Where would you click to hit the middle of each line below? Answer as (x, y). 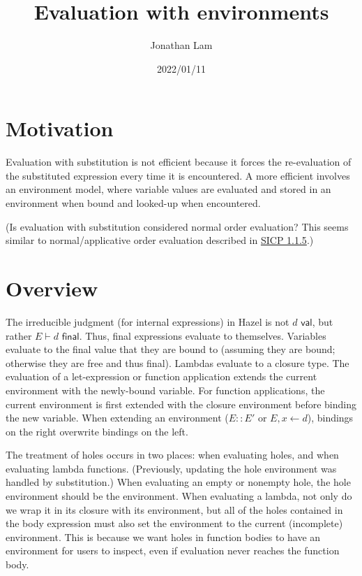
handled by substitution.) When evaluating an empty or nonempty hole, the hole (178, 482)
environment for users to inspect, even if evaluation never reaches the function (173, 550)
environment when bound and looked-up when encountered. (133, 203)
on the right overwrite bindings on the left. (97, 431)
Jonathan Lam (181, 45)
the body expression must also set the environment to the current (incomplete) (174, 523)
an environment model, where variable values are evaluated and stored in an (168, 189)
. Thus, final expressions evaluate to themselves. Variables (203, 335)
